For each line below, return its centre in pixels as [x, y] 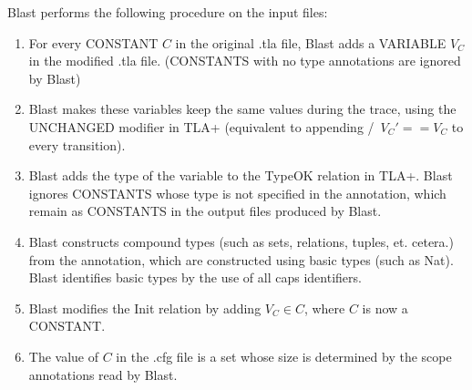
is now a [385, 308]
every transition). [77, 144]
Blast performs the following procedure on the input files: [168, 12]
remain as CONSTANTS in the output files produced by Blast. [205, 211]
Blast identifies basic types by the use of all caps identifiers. [195, 277]
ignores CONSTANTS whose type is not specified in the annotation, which [237, 193]
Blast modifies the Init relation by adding [145, 308]
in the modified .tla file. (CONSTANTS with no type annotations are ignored [245, 61]
